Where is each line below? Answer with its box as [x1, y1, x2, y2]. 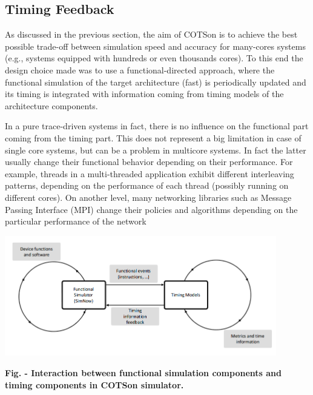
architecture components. [5, 99, 98, 112]
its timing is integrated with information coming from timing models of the [5, 87, 284, 100]
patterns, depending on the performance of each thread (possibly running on [5, 179, 289, 192]
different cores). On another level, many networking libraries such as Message [5, 191, 292, 203]
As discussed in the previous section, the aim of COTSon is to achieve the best [5, 28, 298, 41]
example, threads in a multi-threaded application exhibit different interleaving [5, 167, 294, 180]
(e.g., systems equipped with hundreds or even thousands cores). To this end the [5, 52, 303, 64]
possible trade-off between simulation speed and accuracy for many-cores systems [5, 39, 306, 52]
